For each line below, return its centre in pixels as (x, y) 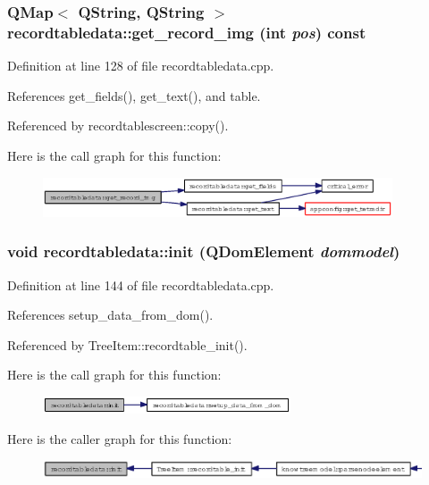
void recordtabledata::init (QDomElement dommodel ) (204, 251)
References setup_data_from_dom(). (110, 315)
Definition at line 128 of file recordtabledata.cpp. (141, 66)
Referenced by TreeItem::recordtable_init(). (127, 344)
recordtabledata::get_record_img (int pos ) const (187, 32)
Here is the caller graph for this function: (120, 438)
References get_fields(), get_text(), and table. (134, 95)
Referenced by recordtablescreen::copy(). (118, 125)
